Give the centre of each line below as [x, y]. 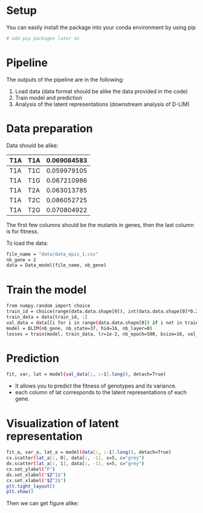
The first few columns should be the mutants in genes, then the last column [100, 225]
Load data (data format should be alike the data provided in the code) [101, 91]
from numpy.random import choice [48, 306]
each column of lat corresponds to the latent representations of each [101, 392]
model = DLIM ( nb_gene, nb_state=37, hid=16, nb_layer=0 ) [79, 328]
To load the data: [27, 243]
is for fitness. [23, 231]
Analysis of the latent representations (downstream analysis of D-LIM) [102, 104]
